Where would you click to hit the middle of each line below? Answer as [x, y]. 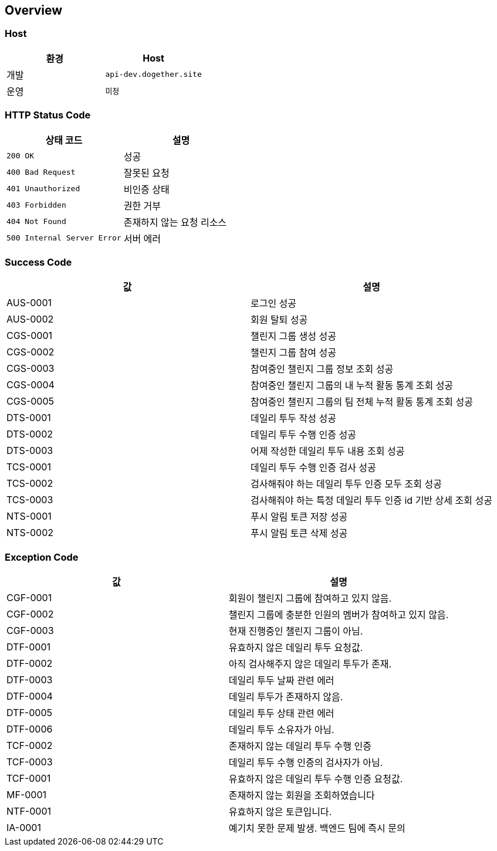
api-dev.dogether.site [153, 74]
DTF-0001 [28, 647]
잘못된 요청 [146, 173]
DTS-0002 [30, 434]
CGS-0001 [30, 336]
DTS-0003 [30, 451]
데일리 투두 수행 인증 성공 [303, 435]
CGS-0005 [31, 401]
